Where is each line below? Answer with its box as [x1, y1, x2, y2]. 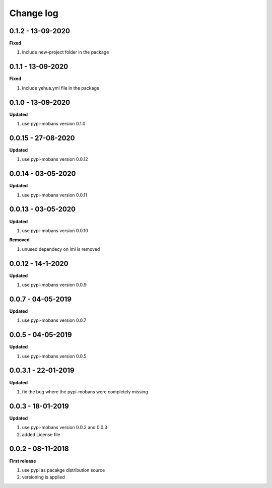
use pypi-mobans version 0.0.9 [22, 282, 87, 288]
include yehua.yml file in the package [22, 85, 100, 91]
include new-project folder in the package [22, 49, 109, 55]
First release [9, 458, 36, 464]
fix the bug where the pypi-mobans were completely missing [22, 388, 148, 395]
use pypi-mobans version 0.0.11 [22, 192, 88, 198]
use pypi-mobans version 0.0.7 [22, 317, 87, 323]
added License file [22, 431, 60, 438]
